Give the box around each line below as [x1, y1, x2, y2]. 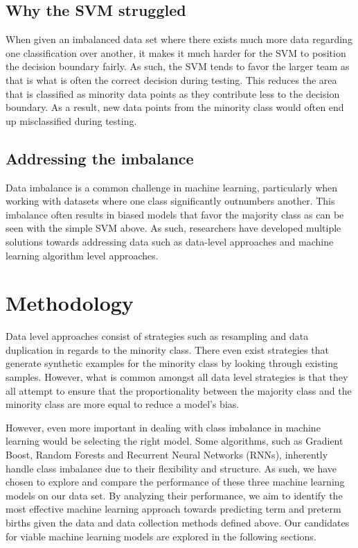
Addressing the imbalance [6, 147, 194, 169]
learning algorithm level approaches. [6, 248, 159, 262]
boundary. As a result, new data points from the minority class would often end [6, 100, 344, 114]
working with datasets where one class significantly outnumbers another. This [6, 194, 335, 208]
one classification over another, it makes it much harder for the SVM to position [6, 45, 346, 60]
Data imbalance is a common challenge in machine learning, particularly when [6, 180, 338, 194]
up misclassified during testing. [6, 113, 137, 128]
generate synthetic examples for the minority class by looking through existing [6, 356, 339, 370]
